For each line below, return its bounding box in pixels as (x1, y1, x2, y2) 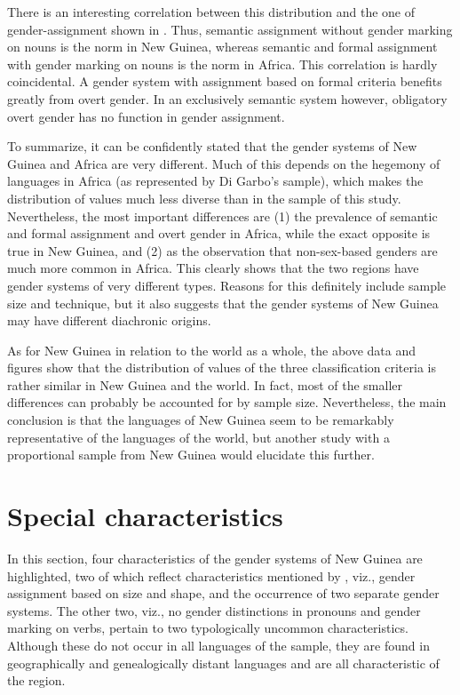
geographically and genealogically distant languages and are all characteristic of (7, 653, 440, 672)
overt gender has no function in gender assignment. (7, 107, 285, 125)
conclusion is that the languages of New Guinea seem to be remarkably (7, 411, 394, 429)
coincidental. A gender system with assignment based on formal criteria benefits (7, 72, 442, 91)
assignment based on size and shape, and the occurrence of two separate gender (7, 584, 440, 603)
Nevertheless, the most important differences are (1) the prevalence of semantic (7, 206, 438, 225)
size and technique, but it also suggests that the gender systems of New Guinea (7, 293, 439, 312)
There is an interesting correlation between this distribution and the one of (7, 3, 416, 20)
